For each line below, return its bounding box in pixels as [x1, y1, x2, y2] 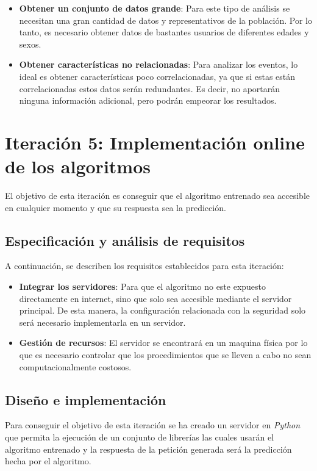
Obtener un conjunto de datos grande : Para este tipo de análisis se [19, 2, 290, 14]
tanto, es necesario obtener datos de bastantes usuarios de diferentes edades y [19, 26, 309, 38]
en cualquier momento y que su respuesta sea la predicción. [5, 201, 226, 214]
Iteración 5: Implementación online [5, 129, 305, 154]
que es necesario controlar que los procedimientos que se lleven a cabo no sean [19, 348, 312, 361]
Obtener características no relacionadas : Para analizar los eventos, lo [19, 58, 298, 71]
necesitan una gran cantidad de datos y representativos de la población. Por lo [19, 13, 312, 26]
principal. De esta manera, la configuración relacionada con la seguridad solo [19, 304, 306, 317]
